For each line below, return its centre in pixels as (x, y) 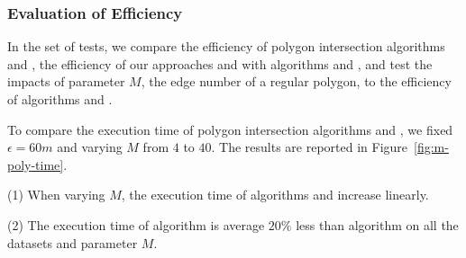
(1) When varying (56, 195)
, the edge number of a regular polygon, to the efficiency (296, 81)
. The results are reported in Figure (310, 147)
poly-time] (36, 164)
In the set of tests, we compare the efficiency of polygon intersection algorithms (226, 46)
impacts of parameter (66, 81)
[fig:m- (431, 147)
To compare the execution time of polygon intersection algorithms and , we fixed (230, 129)
